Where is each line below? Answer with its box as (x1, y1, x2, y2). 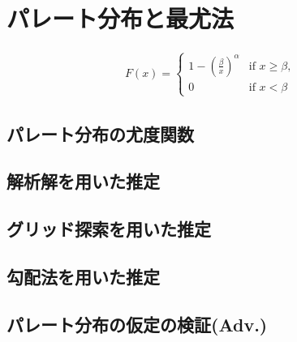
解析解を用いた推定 (6, 169, 160, 194)
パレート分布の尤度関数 (6, 121, 194, 146)
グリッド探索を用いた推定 (6, 216, 211, 242)
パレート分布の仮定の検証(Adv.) (6, 311, 268, 336)
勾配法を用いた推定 (6, 263, 160, 289)
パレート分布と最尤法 (6, 2, 235, 35)
